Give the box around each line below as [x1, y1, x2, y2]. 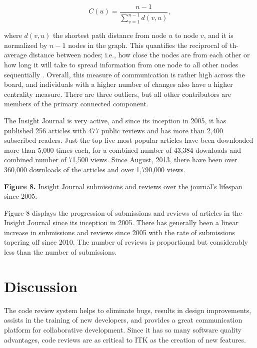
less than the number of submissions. [4, 247, 117, 257]
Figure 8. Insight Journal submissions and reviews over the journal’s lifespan [4, 181, 242, 191]
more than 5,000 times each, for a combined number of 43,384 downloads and [4, 144, 241, 155]
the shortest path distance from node [52, 30, 166, 40]
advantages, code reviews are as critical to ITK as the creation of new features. [4, 334, 246, 345]
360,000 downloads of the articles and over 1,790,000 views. [4, 164, 185, 174]
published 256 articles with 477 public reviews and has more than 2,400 [4, 125, 223, 135]
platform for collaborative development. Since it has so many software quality [4, 324, 241, 335]
